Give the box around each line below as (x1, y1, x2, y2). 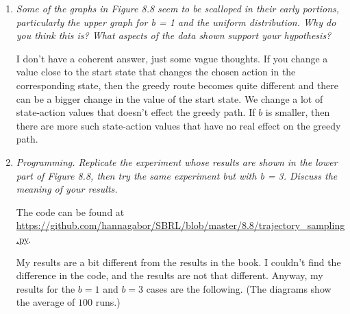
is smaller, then (265, 105, 330, 119)
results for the (16, 281, 75, 295)
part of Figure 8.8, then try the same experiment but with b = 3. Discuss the (16, 168, 338, 182)
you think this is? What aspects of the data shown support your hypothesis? (16, 28, 332, 43)
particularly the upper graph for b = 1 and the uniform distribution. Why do (16, 14, 336, 29)
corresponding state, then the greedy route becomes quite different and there (16, 77, 339, 92)
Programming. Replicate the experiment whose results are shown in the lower (16, 154, 338, 169)
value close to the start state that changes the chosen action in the (16, 64, 296, 79)
